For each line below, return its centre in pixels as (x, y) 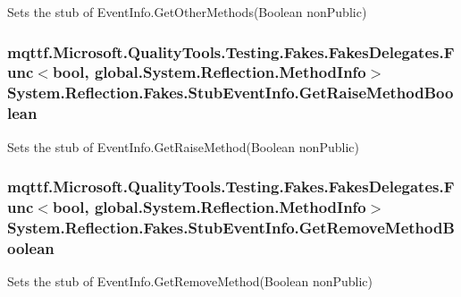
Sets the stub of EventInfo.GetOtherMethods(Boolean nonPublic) (187, 12)
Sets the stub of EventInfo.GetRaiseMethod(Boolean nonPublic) (183, 146)
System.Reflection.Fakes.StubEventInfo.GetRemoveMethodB (231, 227)
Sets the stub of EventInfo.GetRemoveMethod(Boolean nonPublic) (190, 281)
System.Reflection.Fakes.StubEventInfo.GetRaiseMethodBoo (230, 93)
